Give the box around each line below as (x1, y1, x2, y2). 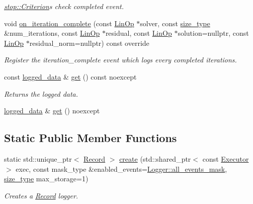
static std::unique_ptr (4, 153, 72, 164)
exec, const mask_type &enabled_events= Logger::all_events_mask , (16, 163, 227, 174)
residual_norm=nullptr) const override (29, 37, 149, 48)
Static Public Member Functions (4, 130, 177, 146)
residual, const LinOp (105, 28, 172, 38)
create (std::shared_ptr (119, 153, 191, 164)
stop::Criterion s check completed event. (4, 1, 124, 11)
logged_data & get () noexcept (4, 105, 100, 116)
